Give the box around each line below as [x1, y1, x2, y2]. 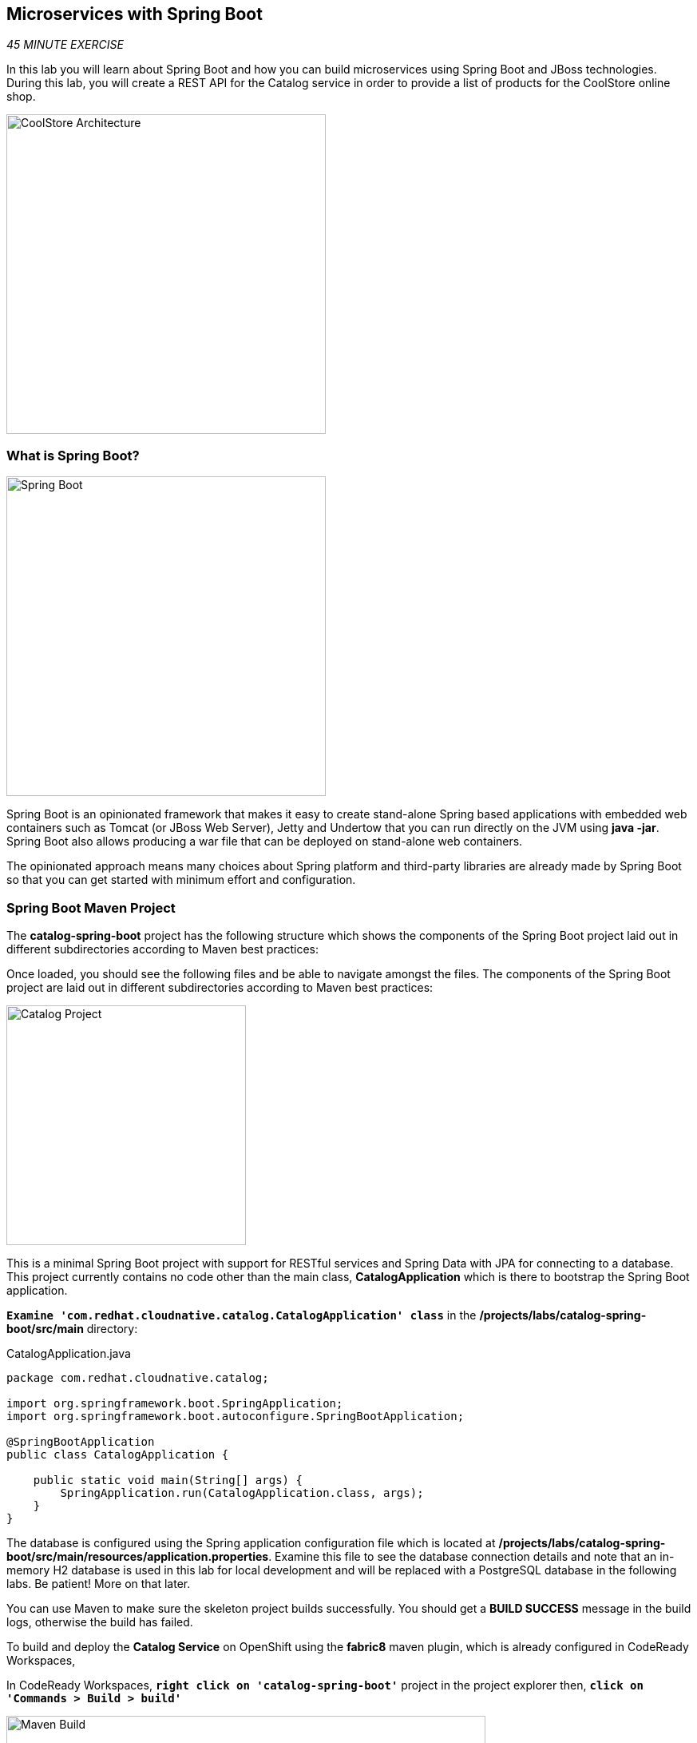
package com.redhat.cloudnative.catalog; [6, 1371, 269, 1384]
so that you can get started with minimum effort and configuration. [6, 873, 356, 887]
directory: [86, 1321, 138, 1335]
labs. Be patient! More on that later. [6, 1576, 191, 1590]
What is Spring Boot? [6, 447, 140, 464]
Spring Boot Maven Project [6, 899, 176, 916]
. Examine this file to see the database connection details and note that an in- [268, 1549, 675, 1563]
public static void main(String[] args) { [33, 1473, 303, 1486]
